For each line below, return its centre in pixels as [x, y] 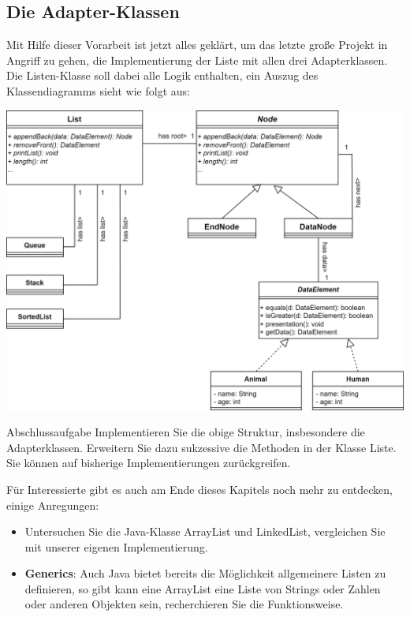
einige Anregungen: [53, 505]
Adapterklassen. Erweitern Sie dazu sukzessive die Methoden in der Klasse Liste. [201, 447]
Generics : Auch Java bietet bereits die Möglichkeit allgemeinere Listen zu [205, 573]
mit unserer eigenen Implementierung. [116, 546]
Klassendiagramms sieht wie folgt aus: [98, 90]
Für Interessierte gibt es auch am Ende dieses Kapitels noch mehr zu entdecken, [199, 489]
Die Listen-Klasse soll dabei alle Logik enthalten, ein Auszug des [162, 75]
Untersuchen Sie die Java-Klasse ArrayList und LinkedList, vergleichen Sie [205, 531]
